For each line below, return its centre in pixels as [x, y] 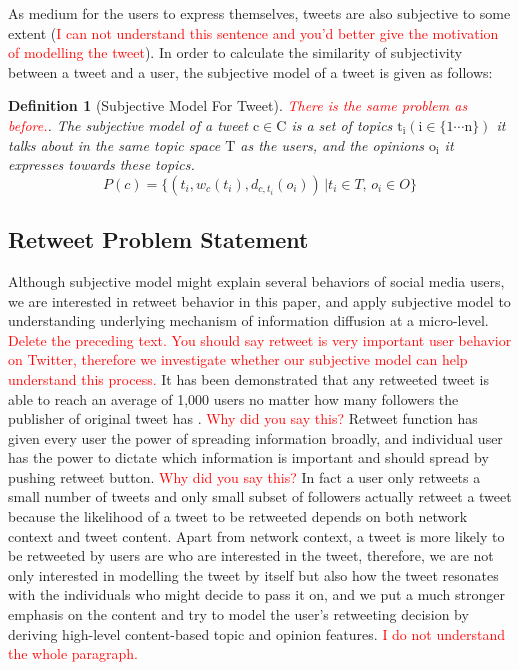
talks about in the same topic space [114, 144]
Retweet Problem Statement [158, 239]
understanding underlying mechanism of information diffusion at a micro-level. [248, 320]
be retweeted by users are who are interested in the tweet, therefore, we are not [251, 555]
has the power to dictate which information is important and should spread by [248, 457]
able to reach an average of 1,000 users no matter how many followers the [233, 398]
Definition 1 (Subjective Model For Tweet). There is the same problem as [238, 105]
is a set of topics [342, 124]
